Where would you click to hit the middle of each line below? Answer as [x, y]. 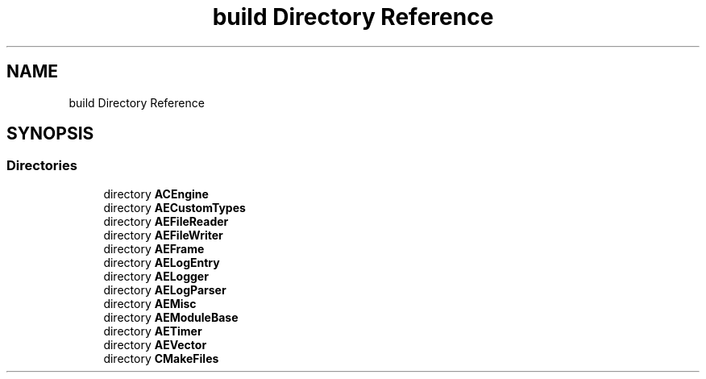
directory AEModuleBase [171, 317]
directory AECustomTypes [174, 207]
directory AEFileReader [166, 221]
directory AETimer [153, 331]
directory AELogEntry [162, 262]
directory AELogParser [165, 289]
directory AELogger [156, 276]
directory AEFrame [154, 248]
